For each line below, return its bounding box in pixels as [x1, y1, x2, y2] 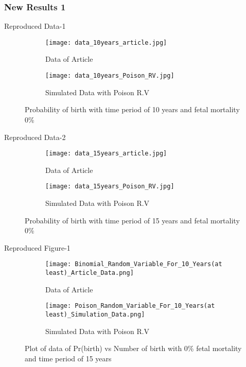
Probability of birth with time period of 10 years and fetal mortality [25, 104, 240, 115]
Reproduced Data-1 [4, 21, 66, 31]
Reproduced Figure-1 [4, 242, 71, 253]
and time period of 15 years [25, 353, 112, 363]
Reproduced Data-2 [4, 131, 66, 142]
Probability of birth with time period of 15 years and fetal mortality [25, 215, 240, 225]
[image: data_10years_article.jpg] [45, 39, 167, 46]
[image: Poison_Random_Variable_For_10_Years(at [45, 302, 215, 310]
